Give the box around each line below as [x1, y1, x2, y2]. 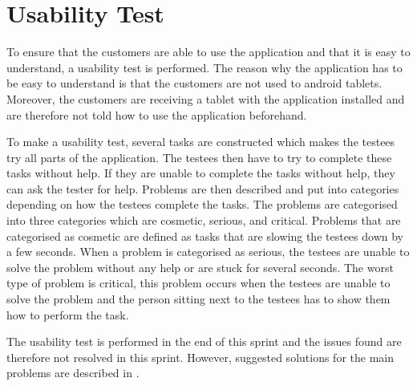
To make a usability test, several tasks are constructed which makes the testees [6, 133, 395, 150]
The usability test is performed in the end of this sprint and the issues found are [6, 333, 402, 350]
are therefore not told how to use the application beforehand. [6, 106, 307, 123]
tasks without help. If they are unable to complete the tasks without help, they [6, 165, 395, 181]
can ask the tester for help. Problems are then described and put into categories [6, 180, 399, 197]
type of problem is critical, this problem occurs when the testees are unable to [6, 274, 391, 291]
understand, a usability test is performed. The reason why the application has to [6, 59, 403, 75]
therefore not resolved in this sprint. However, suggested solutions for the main [6, 348, 394, 365]
